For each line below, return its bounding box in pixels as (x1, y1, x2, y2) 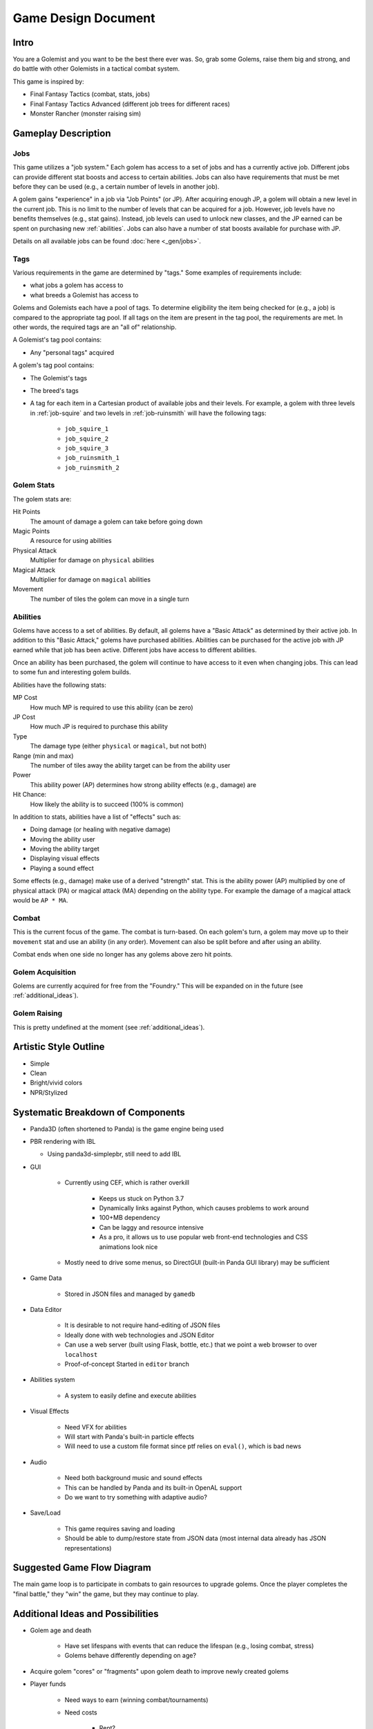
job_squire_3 (64, 444, 109, 452)
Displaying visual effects (30, 854, 100, 862)
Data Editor (30, 1306, 62, 1314)
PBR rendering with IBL (30, 1138, 96, 1145)
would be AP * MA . (12, 896, 68, 905)
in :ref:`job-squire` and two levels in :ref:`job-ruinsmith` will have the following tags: (30, 409, 267, 417)
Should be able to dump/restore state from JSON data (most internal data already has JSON (64, 1534, 327, 1542)
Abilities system (30, 1376, 75, 1384)
